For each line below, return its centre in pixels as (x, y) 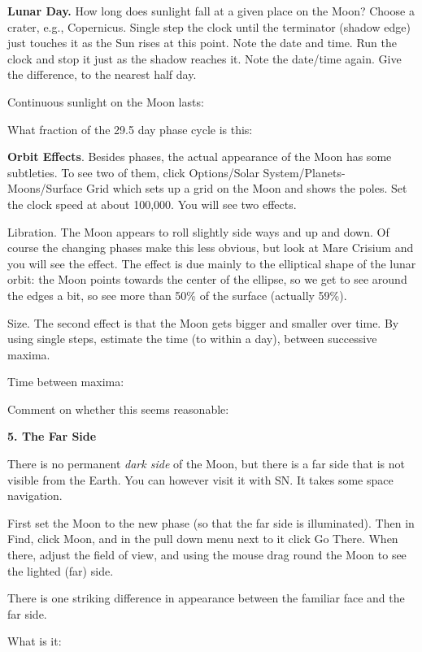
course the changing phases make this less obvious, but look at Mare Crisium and (211, 248)
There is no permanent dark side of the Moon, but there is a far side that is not (206, 464)
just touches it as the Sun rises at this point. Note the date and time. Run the (202, 43)
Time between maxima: (66, 382)
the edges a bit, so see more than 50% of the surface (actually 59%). (177, 295)
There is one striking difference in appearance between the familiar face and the (206, 598)
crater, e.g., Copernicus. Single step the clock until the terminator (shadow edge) (209, 26)
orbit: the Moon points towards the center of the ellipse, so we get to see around (207, 279)
